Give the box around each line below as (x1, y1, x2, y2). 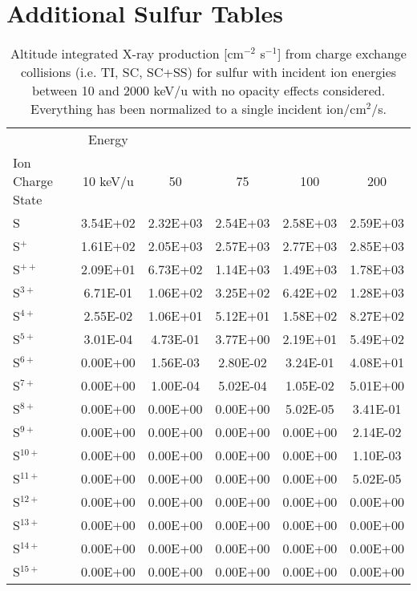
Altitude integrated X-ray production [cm (10, 44, 244, 63)
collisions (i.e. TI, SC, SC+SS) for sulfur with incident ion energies (20, 63, 397, 82)
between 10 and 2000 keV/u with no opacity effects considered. (31, 81, 386, 100)
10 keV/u (82, 172, 134, 191)
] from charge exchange (277, 44, 407, 63)
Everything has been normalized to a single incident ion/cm (30, 99, 366, 119)
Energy (88, 130, 128, 149)
